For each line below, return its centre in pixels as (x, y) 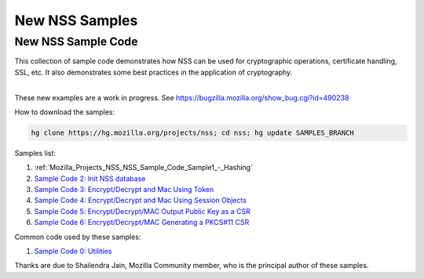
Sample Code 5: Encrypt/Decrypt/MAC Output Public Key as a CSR (142, 211)
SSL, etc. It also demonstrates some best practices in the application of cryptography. (154, 72)
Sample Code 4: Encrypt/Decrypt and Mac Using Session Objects (141, 201)
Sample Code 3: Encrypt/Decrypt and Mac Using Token (124, 190)
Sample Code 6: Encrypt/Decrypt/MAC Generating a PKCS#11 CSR (142, 223)
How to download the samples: (65, 112)
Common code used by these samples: (78, 237)
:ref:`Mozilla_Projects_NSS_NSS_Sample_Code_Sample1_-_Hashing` (143, 168)
